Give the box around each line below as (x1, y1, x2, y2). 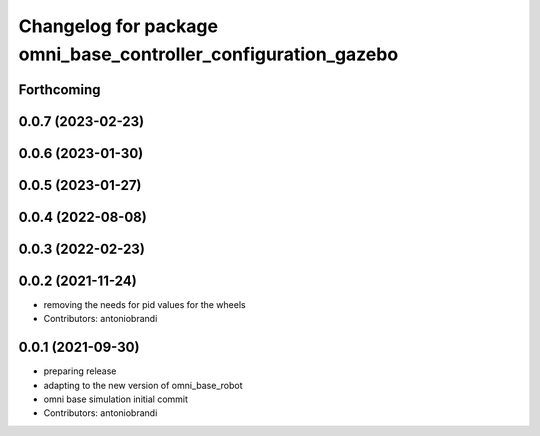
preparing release (43, 365, 117, 377)
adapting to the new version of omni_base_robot (43, 379, 244, 391)
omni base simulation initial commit (43, 393, 189, 405)
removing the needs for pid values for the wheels (43, 298, 246, 310)
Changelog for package (18, 15, 219, 37)
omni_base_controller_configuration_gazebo (18, 43, 399, 65)
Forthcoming (18, 81, 101, 98)
